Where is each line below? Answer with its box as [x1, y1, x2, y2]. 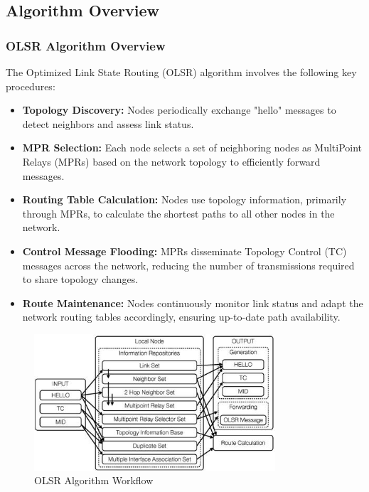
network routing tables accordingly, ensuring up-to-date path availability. [22, 309, 341, 324]
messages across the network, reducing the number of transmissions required [22, 257, 355, 272]
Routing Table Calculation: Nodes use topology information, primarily [22, 192, 347, 207]
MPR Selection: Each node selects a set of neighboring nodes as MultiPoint [22, 140, 363, 155]
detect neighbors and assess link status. [22, 116, 194, 131]
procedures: [6, 78, 55, 93]
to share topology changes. [22, 272, 139, 287]
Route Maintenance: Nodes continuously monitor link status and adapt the [22, 295, 363, 310]
